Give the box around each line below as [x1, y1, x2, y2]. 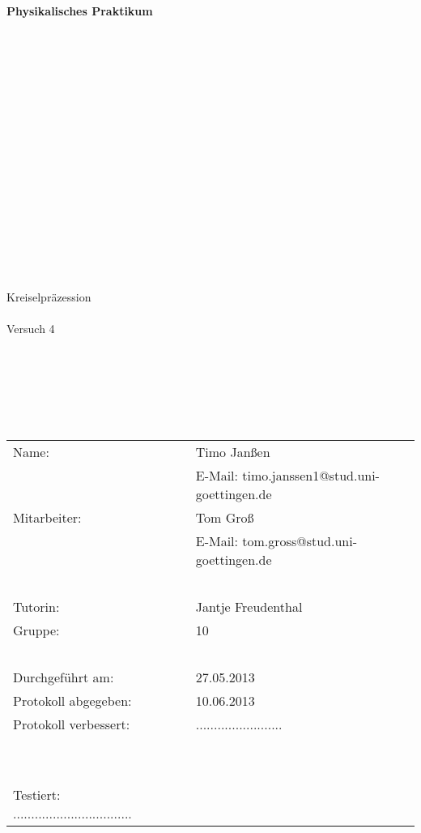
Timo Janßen [195, 442, 270, 462]
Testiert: [13, 785, 61, 805]
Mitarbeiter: [13, 508, 82, 528]
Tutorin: [13, 597, 60, 617]
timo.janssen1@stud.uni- [242, 466, 380, 485]
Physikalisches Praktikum [6, 2, 153, 19]
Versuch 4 [6, 319, 55, 336]
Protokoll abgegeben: [13, 691, 132, 711]
